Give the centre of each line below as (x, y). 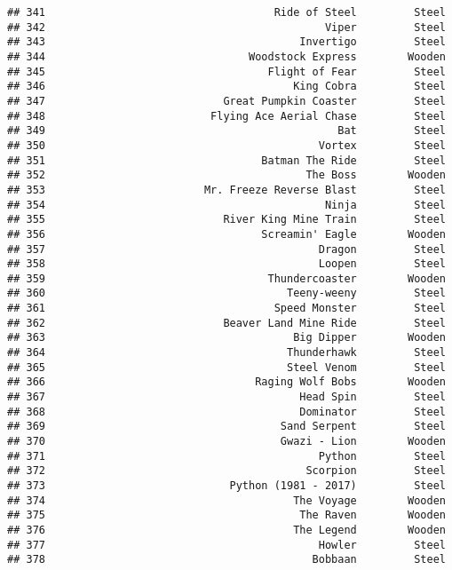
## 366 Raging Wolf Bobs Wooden (226, 382)
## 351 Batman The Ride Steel (226, 160)
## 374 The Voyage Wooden (226, 500)
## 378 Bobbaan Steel (226, 560)
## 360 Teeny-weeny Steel (226, 293)
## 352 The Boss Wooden (226, 175)
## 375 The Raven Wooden (226, 515)
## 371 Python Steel (226, 456)
